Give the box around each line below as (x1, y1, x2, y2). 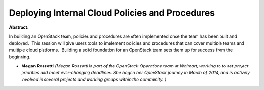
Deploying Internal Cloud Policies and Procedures (9, 7, 215, 18)
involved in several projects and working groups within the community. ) (21, 76, 167, 83)
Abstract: (9, 24, 29, 30)
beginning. (9, 54, 31, 60)
